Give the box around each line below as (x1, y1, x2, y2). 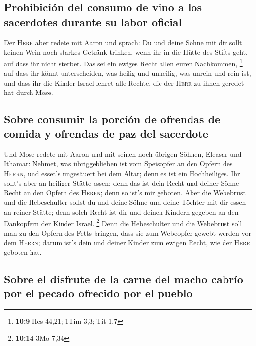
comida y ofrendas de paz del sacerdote (4, 126, 208, 141)
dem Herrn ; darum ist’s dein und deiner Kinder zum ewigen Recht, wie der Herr (4, 237, 250, 248)
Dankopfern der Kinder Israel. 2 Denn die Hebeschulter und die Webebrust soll (4, 217, 242, 228)
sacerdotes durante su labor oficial (4, 14, 182, 29)
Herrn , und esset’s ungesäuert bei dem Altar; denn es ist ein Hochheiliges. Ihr (4, 168, 240, 178)
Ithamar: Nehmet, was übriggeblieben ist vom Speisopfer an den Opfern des (4, 158, 233, 168)
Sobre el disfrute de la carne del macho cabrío (4, 271, 243, 286)
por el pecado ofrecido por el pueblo (4, 285, 192, 301)
